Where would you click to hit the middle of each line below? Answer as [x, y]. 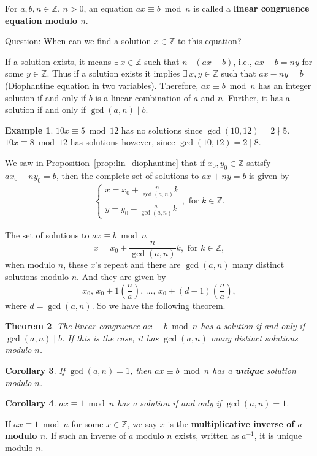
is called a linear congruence [251, 8]
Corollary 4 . [31, 403]
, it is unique [278, 435]
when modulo [30, 264]
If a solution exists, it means [58, 61]
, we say [142, 423]
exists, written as [207, 435]
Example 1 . [29, 130]
